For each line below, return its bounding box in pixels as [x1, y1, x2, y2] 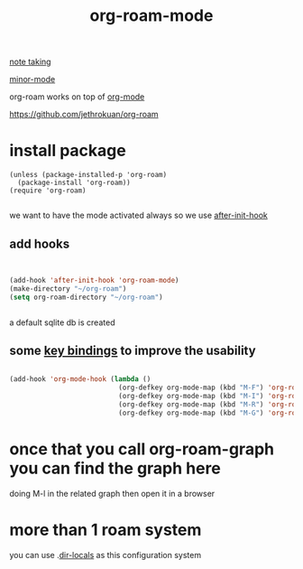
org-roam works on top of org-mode [9, 91, 145, 102]
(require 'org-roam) [9, 186, 87, 195]
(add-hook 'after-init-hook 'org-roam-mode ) [9, 275, 179, 284]
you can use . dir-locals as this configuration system [9, 549, 201, 560]
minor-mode [9, 74, 56, 85]
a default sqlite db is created [9, 317, 115, 328]
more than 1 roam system [9, 519, 202, 540]
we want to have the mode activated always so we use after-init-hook [9, 210, 268, 221]
